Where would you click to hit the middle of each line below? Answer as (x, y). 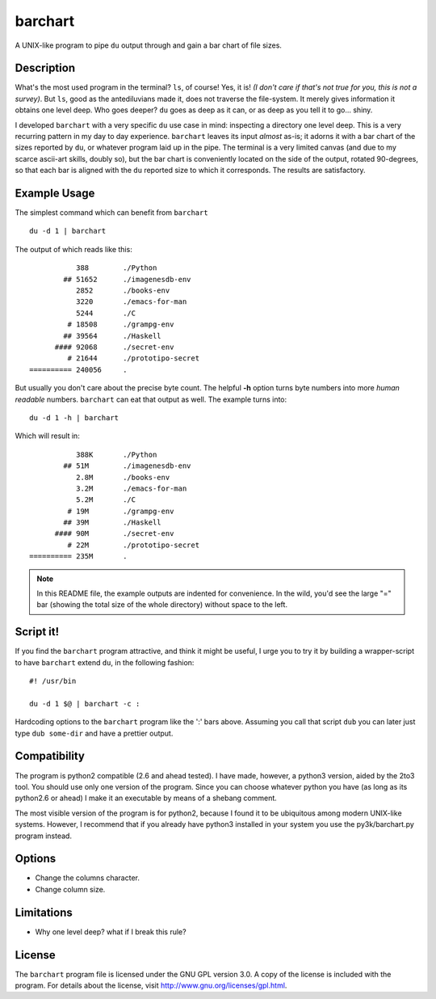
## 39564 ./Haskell (112, 336)
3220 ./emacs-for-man (131, 302)
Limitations (44, 912)
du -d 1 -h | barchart (74, 417)
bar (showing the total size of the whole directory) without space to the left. (162, 605)
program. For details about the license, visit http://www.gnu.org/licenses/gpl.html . (151, 985)
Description (45, 68)
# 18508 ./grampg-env (121, 325)
